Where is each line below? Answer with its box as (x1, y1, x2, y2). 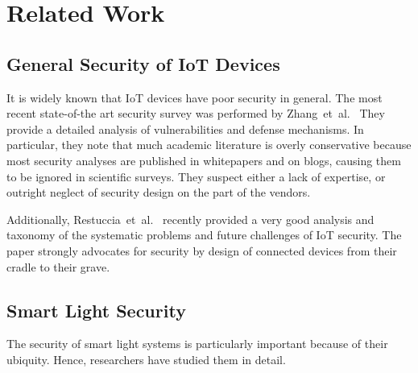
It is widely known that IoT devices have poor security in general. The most (6, 89, 383, 106)
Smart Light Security (6, 297, 186, 322)
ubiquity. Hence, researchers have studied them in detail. (6, 350, 286, 367)
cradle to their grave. (6, 258, 110, 275)
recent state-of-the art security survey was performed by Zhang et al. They (6, 105, 385, 122)
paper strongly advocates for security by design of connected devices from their (6, 242, 397, 259)
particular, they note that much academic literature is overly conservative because (6, 136, 412, 153)
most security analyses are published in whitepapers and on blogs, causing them (6, 151, 401, 168)
